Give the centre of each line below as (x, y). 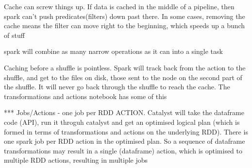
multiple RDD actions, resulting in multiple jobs (76, 160)
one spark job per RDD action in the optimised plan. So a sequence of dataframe (125, 141)
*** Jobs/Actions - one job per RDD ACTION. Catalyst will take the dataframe (124, 112)
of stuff (14, 35)
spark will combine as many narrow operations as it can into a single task (113, 51)
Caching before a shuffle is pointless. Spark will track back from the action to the (125, 67)
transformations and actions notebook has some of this (85, 96)
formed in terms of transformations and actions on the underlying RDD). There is (126, 131)
